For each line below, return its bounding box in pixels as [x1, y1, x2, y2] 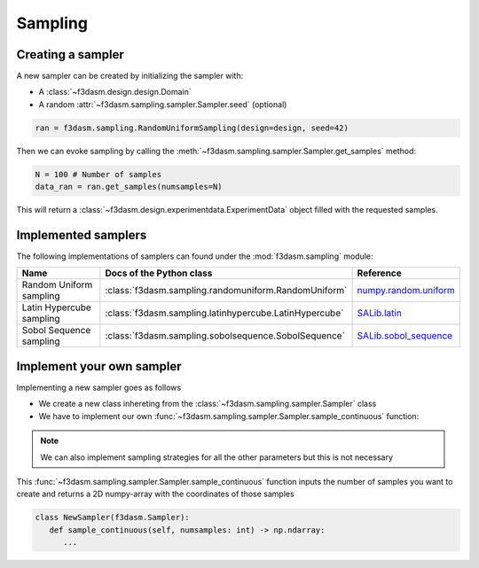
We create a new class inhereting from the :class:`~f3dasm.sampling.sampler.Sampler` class [38, 399, 377, 409]
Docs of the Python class [105, 267, 213, 279]
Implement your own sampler [16, 359, 182, 374]
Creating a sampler [16, 47, 124, 62]
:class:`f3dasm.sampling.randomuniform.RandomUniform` [105, 284, 348, 297]
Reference [357, 267, 403, 279]
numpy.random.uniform [357, 284, 456, 297]
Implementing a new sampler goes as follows [16, 382, 182, 393]
